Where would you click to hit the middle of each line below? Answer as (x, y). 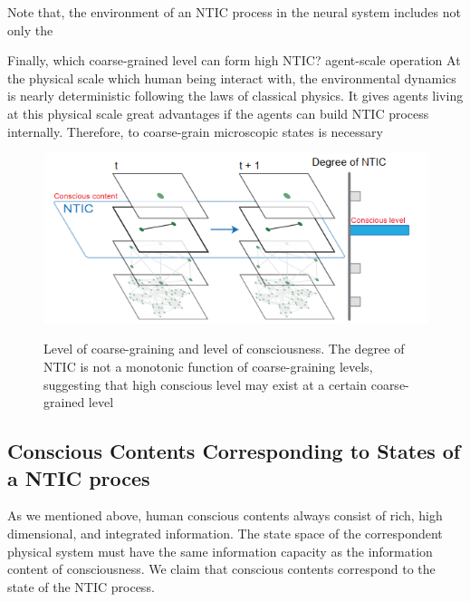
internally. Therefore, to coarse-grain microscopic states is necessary (195, 131)
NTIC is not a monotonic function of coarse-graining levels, (208, 367)
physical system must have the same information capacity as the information (220, 551)
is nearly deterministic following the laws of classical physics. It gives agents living (235, 96)
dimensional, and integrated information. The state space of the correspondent (225, 533)
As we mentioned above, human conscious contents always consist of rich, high (225, 515)
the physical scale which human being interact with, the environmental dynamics (232, 78)
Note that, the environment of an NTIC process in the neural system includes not (234, 12)
